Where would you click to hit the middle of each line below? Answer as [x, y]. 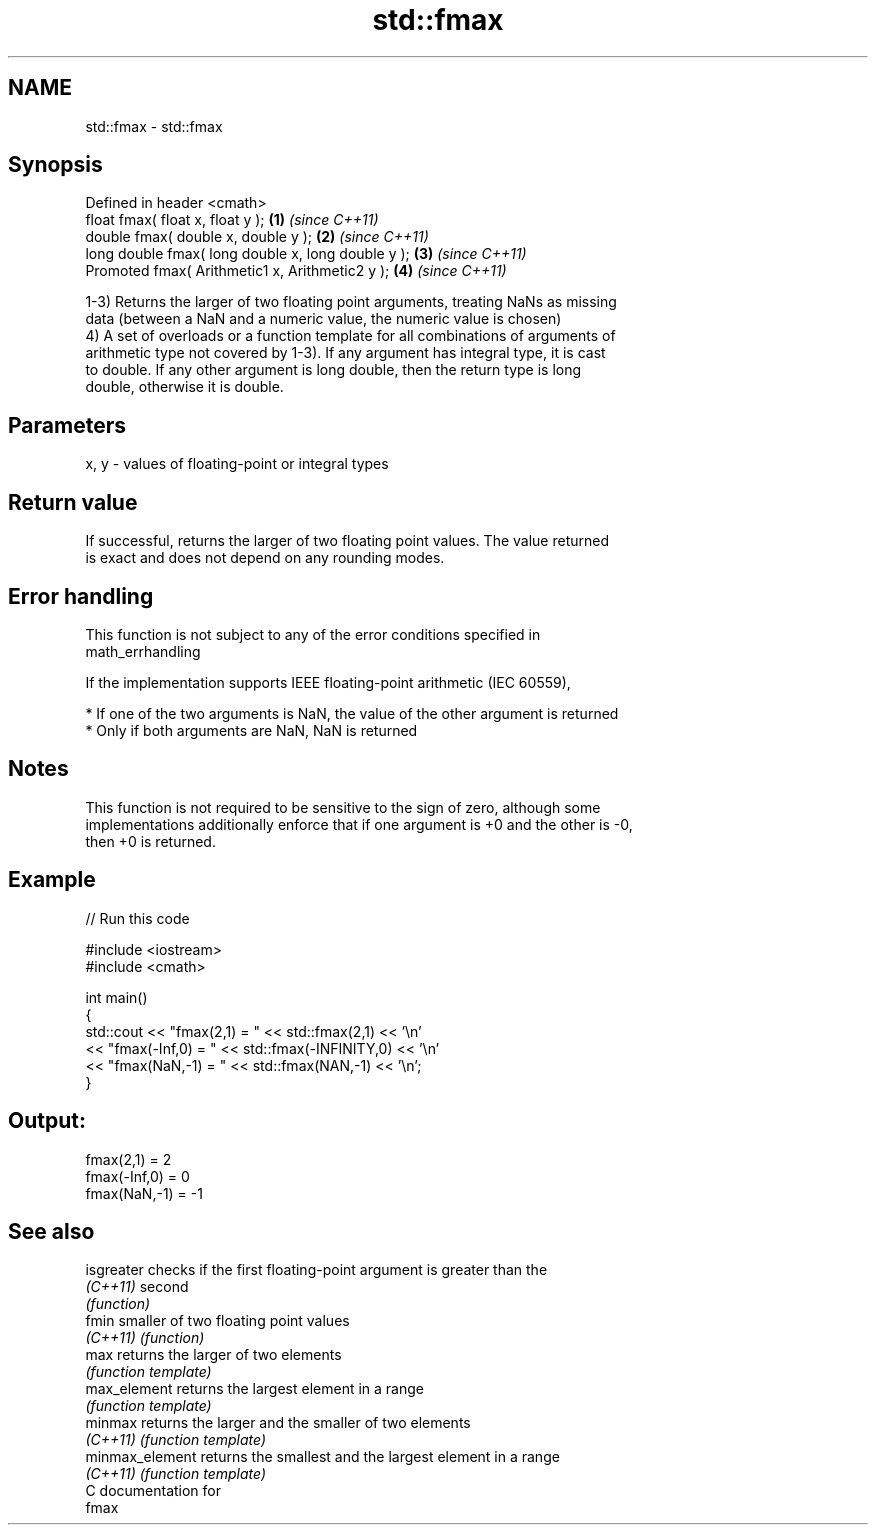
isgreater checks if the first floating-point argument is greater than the [316, 1270]
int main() [116, 997]
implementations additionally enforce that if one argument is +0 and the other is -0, [359, 824]
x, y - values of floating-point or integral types [237, 464]
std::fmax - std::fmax [154, 126]
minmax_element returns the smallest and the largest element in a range [322, 1457]
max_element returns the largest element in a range [255, 1389]
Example [52, 880]
